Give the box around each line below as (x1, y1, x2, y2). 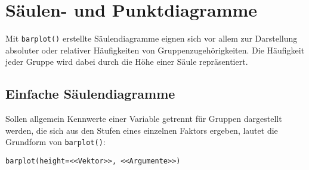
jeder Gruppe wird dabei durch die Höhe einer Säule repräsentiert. (5, 55, 248, 68)
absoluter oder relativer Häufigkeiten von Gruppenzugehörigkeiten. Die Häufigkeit (5, 43, 305, 56)
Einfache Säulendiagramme (5, 84, 175, 103)
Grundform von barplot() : (5, 136, 106, 148)
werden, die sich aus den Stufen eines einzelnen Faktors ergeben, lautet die (5, 124, 278, 136)
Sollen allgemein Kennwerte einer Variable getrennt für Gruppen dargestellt (5, 112, 282, 125)
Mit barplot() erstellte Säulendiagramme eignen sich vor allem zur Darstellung (5, 32, 298, 45)
